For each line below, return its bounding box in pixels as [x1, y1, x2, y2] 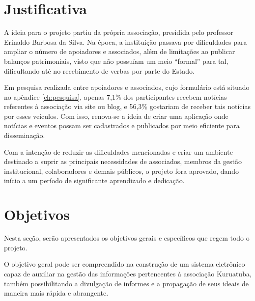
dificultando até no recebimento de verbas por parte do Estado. [4, 65, 195, 76]
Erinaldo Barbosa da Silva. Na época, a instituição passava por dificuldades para [4, 36, 247, 47]
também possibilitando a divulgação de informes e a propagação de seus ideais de [4, 278, 249, 288]
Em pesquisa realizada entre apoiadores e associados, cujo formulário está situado [4, 82, 250, 92]
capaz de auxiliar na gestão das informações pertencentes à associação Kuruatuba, [4, 268, 252, 278]
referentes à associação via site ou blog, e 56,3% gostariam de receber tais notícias [4, 101, 251, 111]
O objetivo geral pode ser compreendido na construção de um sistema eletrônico [4, 259, 245, 269]
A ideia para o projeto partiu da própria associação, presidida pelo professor [4, 27, 233, 37]
